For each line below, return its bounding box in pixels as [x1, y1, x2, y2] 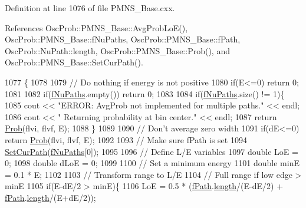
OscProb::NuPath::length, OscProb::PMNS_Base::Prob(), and [5, 44, 230, 57]
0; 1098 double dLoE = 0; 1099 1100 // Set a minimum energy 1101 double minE [5, 157, 300, 169]
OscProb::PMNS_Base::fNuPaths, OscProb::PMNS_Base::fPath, [5, 33, 241, 45]
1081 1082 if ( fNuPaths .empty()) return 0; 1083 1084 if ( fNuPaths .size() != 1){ [5, 87, 285, 100]
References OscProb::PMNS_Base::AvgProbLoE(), [5, 21, 188, 34]
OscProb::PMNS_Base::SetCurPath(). [5, 56, 143, 68]
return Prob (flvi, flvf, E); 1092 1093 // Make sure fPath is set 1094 [5, 133, 247, 146]
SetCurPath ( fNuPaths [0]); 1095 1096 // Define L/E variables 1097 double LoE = [5, 145, 298, 157]
